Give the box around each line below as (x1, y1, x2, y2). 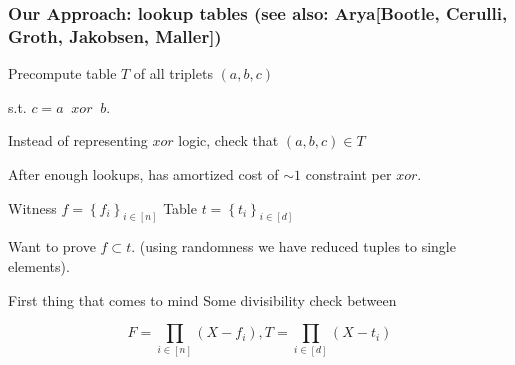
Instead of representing (8, 130, 148, 151)
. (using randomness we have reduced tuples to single (131, 236, 456, 257)
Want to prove (8, 236, 96, 257)
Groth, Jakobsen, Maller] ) (8, 23, 222, 48)
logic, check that (178, 130, 279, 151)
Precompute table (8, 63, 117, 84)
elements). (8, 255, 70, 276)
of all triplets (133, 63, 213, 84)
